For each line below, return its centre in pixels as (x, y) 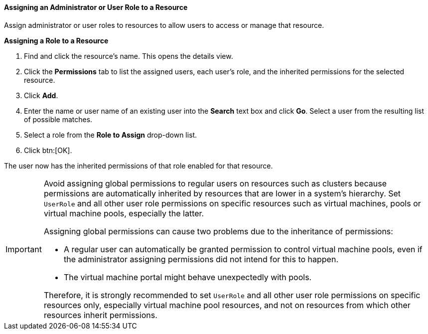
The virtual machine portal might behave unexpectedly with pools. (188, 277)
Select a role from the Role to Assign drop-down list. (111, 135)
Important (24, 249)
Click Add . (41, 95)
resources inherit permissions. (100, 315)
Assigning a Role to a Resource (56, 40)
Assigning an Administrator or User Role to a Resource (96, 7)
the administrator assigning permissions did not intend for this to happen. (201, 259)
